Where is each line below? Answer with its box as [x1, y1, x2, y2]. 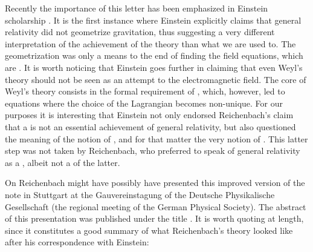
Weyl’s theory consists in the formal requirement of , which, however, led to [5, 85, 285, 98]
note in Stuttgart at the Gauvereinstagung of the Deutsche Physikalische [5, 188, 275, 201]
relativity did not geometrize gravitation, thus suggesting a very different [5, 25, 275, 38]
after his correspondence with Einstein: [5, 236, 149, 248]
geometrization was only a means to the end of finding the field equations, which [5, 49, 303, 62]
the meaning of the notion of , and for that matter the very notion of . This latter [5, 132, 308, 145]
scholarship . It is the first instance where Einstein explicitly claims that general [5, 13, 302, 26]
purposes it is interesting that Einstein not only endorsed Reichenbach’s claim [5, 108, 294, 121]
